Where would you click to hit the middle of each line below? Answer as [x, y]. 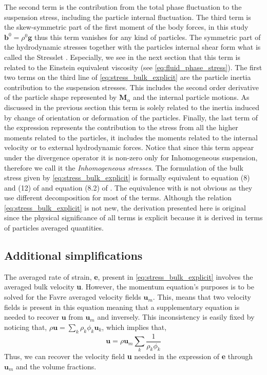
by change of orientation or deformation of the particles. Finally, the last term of [131, 117]
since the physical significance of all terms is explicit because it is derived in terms [133, 217]
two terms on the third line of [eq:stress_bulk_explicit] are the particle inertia [128, 77]
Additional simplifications [73, 255]
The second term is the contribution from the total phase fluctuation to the [123, 7]
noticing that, [26, 327]
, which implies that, [134, 327]
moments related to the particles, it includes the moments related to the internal [131, 137]
